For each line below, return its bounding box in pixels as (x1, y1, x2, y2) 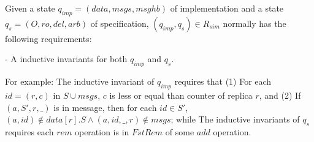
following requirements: (5, 32, 92, 44)
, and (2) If (259, 88, 301, 101)
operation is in (74, 125, 129, 138)
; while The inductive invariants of (170, 113, 300, 126)
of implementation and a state (170, 2, 284, 14)
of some (165, 125, 194, 138)
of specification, (90, 16, 149, 29)
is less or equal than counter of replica (109, 88, 253, 101)
